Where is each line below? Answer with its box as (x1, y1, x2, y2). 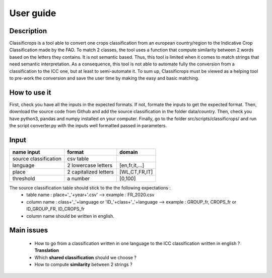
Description (9, 27, 47, 35)
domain (119, 149, 138, 155)
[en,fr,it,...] (119, 162, 145, 168)
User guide (9, 8, 56, 19)
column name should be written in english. (26, 213, 114, 219)
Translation (34, 247, 59, 253)
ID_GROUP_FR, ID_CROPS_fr (26, 206, 85, 212)
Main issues (9, 226, 48, 235)
